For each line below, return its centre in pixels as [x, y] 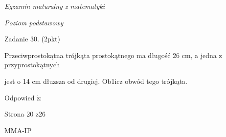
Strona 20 [19, 114]
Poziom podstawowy [34, 22]
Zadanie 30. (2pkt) [32, 39]
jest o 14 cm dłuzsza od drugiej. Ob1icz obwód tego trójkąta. [96, 81]
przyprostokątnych [32, 65]
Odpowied [20, 97]
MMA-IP [18, 130]
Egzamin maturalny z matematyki [55, 6]
